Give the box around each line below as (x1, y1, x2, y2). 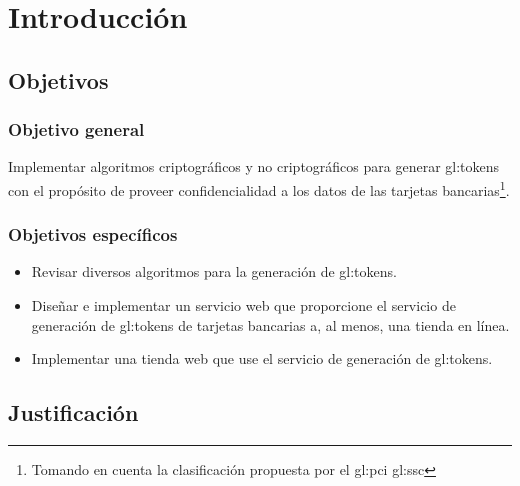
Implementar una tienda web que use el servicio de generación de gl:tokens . (31, 348, 493, 369)
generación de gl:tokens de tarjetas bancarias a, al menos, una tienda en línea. (31, 314, 510, 335)
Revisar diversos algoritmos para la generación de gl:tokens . (31, 261, 397, 282)
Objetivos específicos (8, 222, 178, 247)
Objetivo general (8, 117, 145, 142)
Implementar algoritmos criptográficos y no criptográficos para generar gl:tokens (8, 156, 500, 177)
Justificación (8, 397, 139, 428)
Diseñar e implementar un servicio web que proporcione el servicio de (31, 295, 456, 316)
